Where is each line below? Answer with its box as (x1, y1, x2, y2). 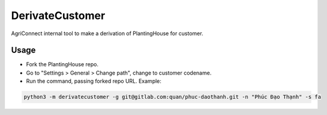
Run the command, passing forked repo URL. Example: (26, 77, 162, 85)
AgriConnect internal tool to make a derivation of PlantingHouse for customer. (11, 30, 203, 37)
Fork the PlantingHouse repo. (26, 61, 99, 68)
